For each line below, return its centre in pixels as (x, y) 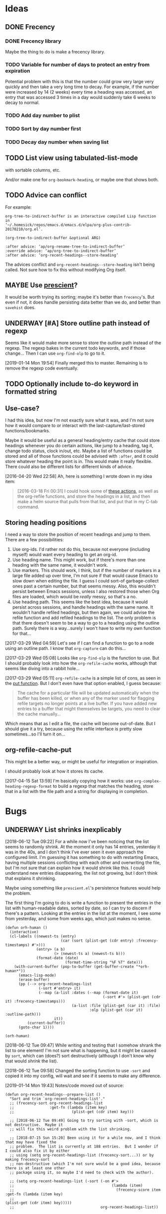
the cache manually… (39, 714)
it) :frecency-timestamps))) (35, 1002)
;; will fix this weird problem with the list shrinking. (71, 1129)
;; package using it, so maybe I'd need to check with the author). (82, 1173)
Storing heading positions (46, 522)
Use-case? (22, 408)
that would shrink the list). (32, 1061)
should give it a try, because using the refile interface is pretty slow (74, 729)
